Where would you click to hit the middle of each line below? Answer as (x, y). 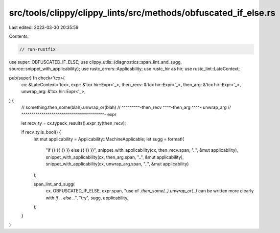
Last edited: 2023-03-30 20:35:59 (44, 27)
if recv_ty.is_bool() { (41, 132)
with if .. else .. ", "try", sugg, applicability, (87, 198)
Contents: (19, 36)
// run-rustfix (37, 49)
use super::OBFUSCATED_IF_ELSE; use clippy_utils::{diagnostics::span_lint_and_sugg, (95, 62)
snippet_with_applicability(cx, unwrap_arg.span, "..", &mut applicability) (117, 163)
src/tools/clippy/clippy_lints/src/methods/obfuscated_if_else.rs (142, 13)
